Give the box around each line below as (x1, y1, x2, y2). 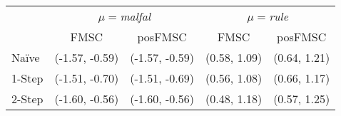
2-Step (11, 90, 44, 107)
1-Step (11, 70, 44, 86)
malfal (120, 8, 151, 24)
